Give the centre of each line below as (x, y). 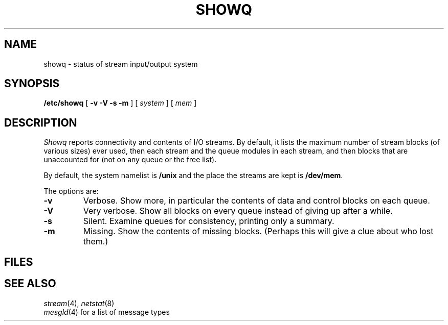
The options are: (71, 191)
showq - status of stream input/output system (121, 64)
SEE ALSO (30, 284)
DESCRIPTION (41, 122)
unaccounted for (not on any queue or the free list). (130, 160)
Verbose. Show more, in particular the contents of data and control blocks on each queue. (256, 201)
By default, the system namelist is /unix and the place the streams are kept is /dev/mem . (193, 176)
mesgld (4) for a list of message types (107, 312)
